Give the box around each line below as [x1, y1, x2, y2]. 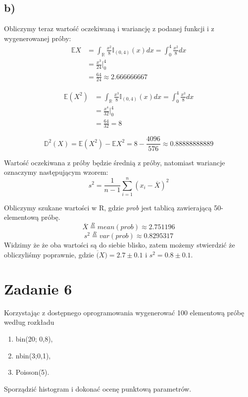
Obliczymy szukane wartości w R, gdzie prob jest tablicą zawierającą [4, 202, 212, 212]
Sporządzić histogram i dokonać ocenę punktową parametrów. [4, 383, 192, 394]
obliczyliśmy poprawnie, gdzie [4, 249, 94, 260]
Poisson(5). [15, 367, 50, 377]
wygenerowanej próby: [4, 33, 71, 43]
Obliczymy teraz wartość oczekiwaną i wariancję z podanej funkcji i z [4, 23, 214, 34]
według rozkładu [4, 317, 54, 327]
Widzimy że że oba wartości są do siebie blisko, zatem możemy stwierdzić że [4, 240, 235, 250]
